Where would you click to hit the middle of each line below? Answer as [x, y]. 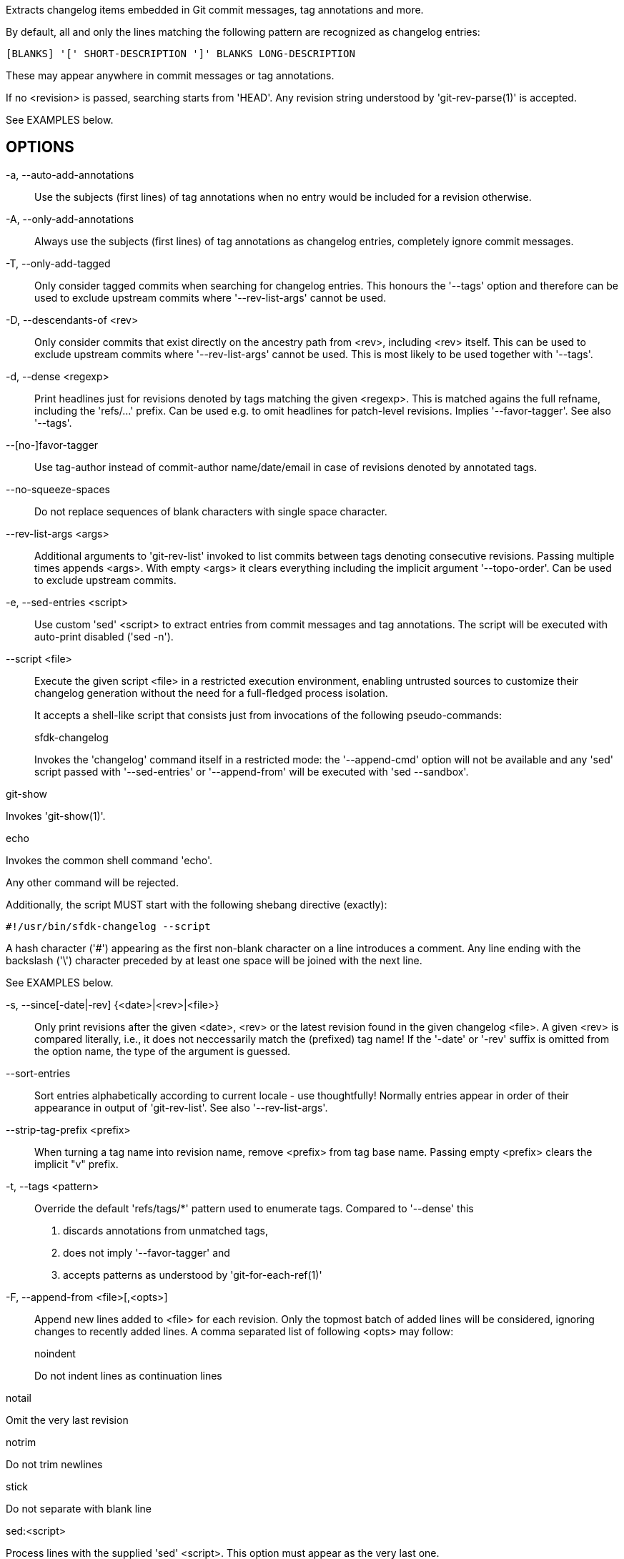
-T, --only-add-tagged [58, 263]
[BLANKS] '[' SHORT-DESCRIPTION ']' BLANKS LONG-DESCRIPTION [180, 54]
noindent [55, 1353]
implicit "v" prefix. [76, 1164]
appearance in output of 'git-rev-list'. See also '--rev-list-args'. [181, 1107]
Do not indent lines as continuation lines [128, 1375]
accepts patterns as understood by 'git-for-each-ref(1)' [193, 1275]
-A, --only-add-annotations [70, 219]
